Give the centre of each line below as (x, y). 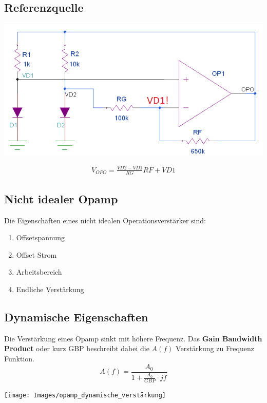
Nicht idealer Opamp (61, 198)
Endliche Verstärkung (50, 289)
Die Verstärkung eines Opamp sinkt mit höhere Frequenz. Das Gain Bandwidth (133, 338)
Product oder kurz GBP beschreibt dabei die (77, 348)
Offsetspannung (41, 237)
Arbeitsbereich (39, 272)
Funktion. (19, 358)
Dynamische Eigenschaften (76, 316)
